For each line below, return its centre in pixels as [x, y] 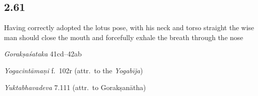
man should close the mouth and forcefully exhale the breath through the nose [124, 37]
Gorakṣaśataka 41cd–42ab [43, 54]
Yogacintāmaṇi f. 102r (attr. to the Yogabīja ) [74, 70]
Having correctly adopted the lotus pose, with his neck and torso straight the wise [129, 27]
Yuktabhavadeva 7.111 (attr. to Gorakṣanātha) [75, 87]
